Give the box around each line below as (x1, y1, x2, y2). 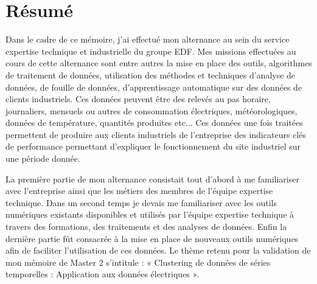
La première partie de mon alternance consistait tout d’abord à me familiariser (5, 172, 299, 185)
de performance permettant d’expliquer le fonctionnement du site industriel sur (5, 140, 301, 153)
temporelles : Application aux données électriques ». (5, 268, 200, 280)
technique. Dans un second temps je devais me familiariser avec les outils (5, 196, 277, 209)
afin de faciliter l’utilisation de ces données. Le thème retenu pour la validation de (5, 244, 311, 257)
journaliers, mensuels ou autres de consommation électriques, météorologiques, (5, 104, 298, 117)
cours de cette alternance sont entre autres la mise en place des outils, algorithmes (5, 57, 312, 69)
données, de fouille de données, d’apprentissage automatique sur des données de (5, 80, 302, 93)
